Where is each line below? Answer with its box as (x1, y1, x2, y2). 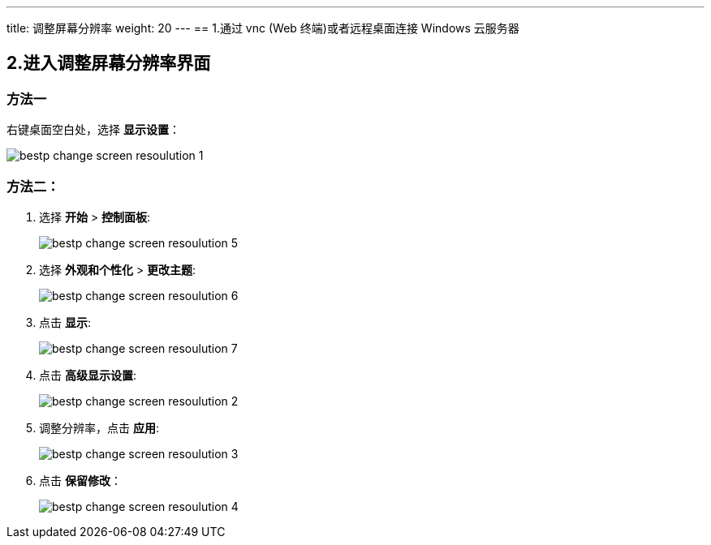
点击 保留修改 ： (39, 473, 122, 487)
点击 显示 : (39, 315, 91, 329)
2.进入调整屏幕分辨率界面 (6, 53, 211, 74)
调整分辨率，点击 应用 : (39, 420, 159, 435)
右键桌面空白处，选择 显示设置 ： (6, 122, 180, 137)
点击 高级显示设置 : (39, 367, 136, 382)
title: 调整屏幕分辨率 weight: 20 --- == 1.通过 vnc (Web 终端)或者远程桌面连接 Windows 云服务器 (6, 21, 519, 35)
